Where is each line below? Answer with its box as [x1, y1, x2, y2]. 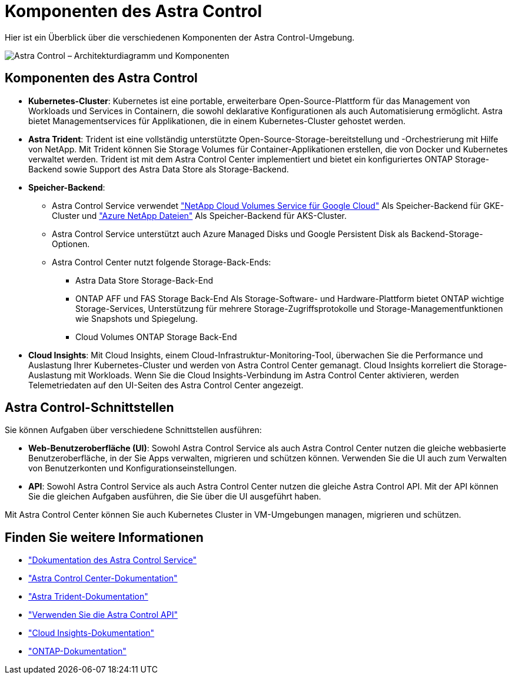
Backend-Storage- [411, 228, 483, 239]
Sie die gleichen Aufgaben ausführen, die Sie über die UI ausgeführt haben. [28, 491, 321, 502]
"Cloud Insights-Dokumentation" [28, 628, 155, 638]
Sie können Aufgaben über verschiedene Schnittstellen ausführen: [5, 425, 262, 435]
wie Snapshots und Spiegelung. [75, 313, 198, 324]
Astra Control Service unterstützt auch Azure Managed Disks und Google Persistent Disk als [52, 228, 409, 239]
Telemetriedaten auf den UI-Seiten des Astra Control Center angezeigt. [28, 380, 304, 390]
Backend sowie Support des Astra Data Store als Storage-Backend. [28, 164, 289, 174]
